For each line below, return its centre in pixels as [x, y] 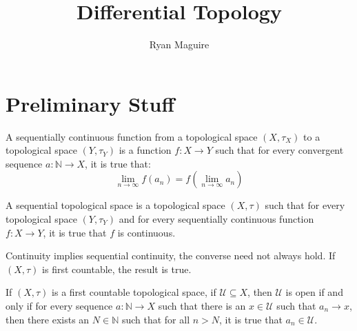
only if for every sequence [59, 305]
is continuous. [146, 232]
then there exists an [48, 319]
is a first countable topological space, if [134, 292]
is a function [145, 150]
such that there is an [202, 305]
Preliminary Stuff [90, 103]
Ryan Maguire [179, 44]
